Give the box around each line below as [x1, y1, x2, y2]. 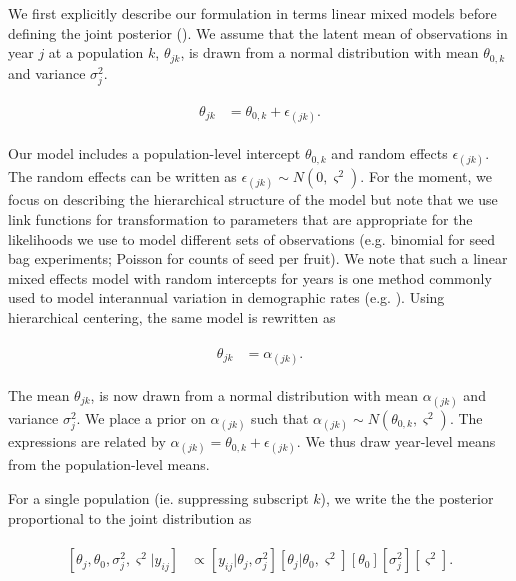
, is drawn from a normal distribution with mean [180, 42, 479, 63]
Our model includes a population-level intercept [8, 143, 301, 164]
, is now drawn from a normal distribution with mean [90, 384, 418, 405]
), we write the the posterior [320, 487, 494, 508]
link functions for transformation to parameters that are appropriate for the [8, 209, 473, 230]
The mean [8, 384, 70, 405]
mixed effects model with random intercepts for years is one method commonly [8, 267, 492, 288]
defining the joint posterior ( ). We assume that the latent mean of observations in [8, 22, 508, 43]
